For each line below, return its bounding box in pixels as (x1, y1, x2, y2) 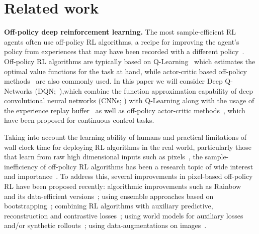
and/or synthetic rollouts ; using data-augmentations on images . (4, 220, 207, 230)
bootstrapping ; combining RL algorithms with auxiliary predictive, (4, 200, 213, 211)
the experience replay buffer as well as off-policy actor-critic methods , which (4, 105, 245, 115)
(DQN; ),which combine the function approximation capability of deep (35, 85, 253, 96)
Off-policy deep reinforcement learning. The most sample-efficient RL (4, 27, 236, 37)
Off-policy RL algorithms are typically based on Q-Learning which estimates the (4, 56, 255, 66)
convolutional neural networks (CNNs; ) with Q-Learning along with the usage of (4, 95, 254, 106)
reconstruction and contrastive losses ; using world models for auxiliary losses (4, 210, 243, 220)
